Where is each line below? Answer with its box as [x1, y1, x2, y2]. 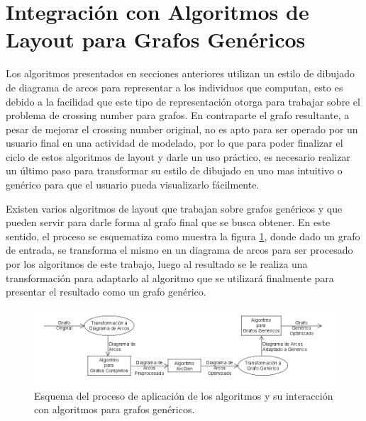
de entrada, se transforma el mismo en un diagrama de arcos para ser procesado [6, 242, 353, 257]
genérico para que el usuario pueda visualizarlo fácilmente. [6, 177, 260, 192]
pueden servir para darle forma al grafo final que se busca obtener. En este [6, 215, 331, 230]
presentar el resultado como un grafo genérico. [6, 284, 206, 299]
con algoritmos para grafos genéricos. [34, 402, 195, 417]
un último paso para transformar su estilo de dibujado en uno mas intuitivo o [6, 163, 343, 178]
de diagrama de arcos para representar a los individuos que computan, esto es [6, 79, 343, 94]
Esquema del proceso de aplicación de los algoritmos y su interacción [34, 388, 333, 403]
